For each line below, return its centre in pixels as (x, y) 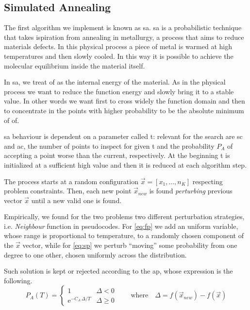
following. (18, 280)
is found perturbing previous (191, 191)
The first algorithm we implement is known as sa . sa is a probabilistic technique (123, 27)
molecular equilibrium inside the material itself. (75, 65)
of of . (12, 120)
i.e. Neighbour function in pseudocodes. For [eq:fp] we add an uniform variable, (121, 226)
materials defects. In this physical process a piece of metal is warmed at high (118, 46)
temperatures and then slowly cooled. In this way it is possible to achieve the (119, 56)
